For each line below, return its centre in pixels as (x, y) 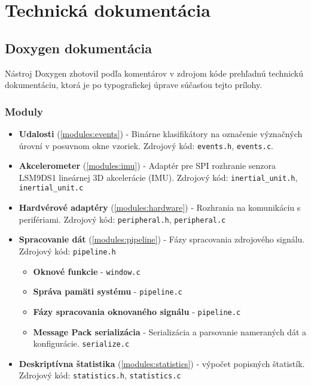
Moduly (24, 111)
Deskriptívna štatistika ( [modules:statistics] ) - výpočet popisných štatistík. (162, 363)
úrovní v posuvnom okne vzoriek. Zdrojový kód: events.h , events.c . (146, 145)
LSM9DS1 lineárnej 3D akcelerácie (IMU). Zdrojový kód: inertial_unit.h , (158, 177)
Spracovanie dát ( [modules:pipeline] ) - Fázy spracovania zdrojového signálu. (162, 239)
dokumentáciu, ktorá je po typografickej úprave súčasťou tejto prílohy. (134, 85)
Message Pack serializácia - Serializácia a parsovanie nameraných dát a (170, 331)
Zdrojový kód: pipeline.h (67, 251)
